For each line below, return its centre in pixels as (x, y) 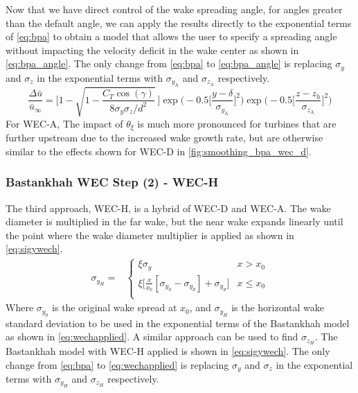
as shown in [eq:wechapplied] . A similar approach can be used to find (152, 337)
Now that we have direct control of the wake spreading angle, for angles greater (174, 9)
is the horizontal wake (278, 307)
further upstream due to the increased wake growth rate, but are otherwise (164, 138)
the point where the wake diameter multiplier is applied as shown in (150, 235)
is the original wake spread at (115, 307)
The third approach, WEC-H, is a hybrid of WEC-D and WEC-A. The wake (168, 208)
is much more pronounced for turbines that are (237, 123)
